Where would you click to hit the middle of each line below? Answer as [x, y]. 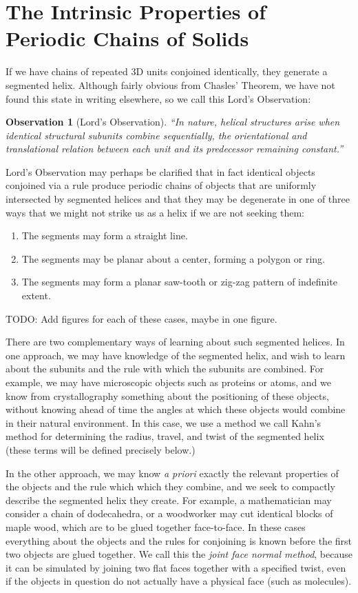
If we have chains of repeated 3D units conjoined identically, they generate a [167, 71]
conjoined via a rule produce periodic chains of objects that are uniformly [161, 185]
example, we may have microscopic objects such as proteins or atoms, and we [168, 382]
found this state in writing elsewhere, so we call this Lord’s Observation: [158, 98]
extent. [36, 295]
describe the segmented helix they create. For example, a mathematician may [169, 500]
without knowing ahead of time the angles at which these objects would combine [176, 409]
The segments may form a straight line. [105, 235]
